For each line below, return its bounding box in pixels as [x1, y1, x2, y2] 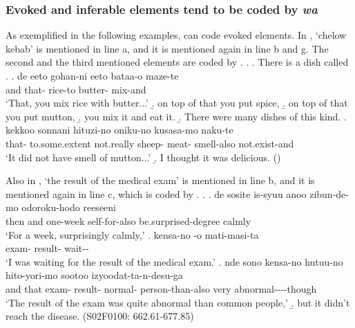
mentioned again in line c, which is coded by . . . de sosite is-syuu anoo [6, 186, 307, 201]
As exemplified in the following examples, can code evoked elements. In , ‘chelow [6, 28, 347, 42]
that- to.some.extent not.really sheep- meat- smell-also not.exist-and [6, 136, 294, 150]
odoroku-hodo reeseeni [21, 200, 116, 215]
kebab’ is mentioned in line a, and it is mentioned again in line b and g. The [6, 41, 329, 55]
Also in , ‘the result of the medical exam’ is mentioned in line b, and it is [6, 173, 315, 188]
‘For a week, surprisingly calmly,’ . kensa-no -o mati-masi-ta [6, 227, 259, 242]
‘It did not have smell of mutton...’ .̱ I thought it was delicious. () [6, 149, 281, 164]
